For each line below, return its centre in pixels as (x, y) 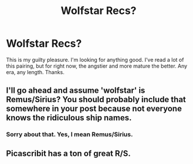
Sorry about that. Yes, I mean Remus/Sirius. (70, 134)
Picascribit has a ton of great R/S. (68, 153)
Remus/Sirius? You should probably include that (96, 100)
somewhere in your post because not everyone (94, 109)
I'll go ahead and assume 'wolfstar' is (76, 91)
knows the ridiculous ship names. (69, 118)
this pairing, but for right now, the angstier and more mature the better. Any (97, 66)
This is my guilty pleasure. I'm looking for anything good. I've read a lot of (95, 60)
